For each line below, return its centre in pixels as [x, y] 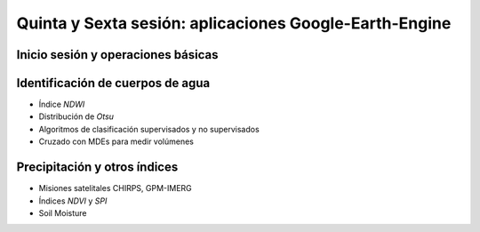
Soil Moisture [63, 212]
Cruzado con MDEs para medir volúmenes [116, 141]
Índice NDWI [62, 104]
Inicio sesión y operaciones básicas [117, 55]
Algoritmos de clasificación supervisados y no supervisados [149, 129]
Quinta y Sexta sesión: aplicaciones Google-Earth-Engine [234, 23]
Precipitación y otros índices [97, 168]
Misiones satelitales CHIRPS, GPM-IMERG [116, 188]
